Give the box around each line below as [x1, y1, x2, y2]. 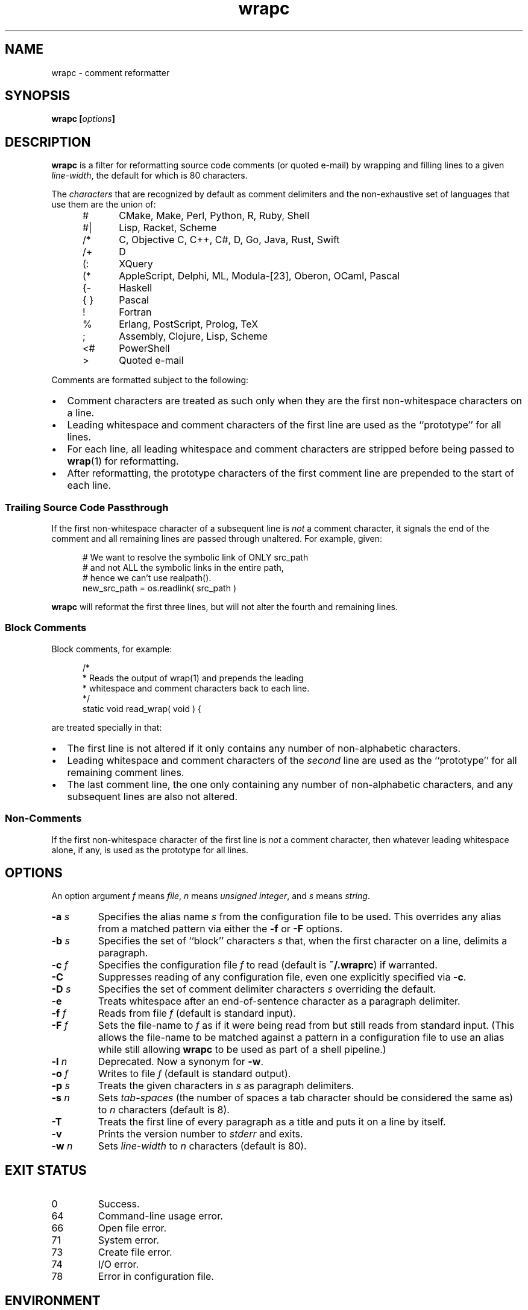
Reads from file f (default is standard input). [98, 1007, 296, 1020]
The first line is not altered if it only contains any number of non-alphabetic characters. [67, 742, 461, 754]
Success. [98, 1198, 140, 1210]
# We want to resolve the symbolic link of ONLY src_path [83, 552, 309, 563]
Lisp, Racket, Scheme [119, 221, 217, 234]
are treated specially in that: [51, 722, 162, 733]
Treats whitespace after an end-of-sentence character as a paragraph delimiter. [98, 995, 460, 1008]
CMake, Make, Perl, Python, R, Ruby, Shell [119, 209, 310, 222]
